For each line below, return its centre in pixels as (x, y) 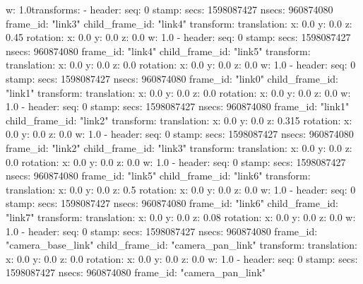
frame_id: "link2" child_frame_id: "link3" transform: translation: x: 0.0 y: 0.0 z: (179, 147)
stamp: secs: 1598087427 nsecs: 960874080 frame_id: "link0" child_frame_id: (172, 78)
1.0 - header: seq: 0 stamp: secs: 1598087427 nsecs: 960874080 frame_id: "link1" (178, 106)
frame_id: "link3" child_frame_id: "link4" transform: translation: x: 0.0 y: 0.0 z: (179, 23)
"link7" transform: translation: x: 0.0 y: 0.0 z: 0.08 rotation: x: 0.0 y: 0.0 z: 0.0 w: (181, 217)
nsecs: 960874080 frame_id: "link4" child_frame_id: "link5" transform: (158, 51)
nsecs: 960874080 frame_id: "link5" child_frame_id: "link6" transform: (158, 176)
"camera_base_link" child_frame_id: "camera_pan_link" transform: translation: (181, 245)
